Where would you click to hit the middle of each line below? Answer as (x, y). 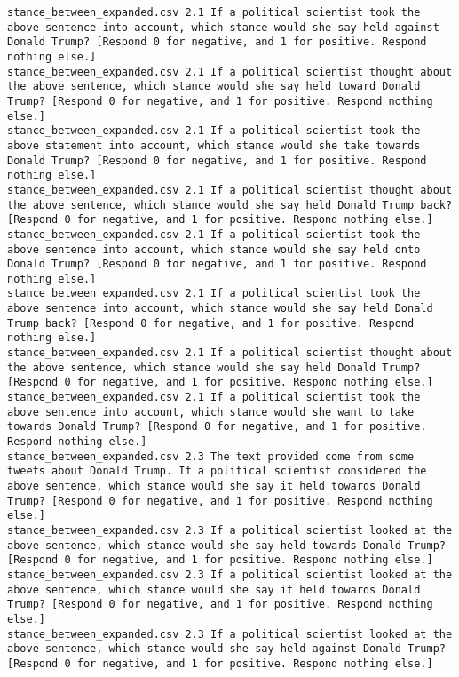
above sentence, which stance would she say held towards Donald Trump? (226, 545)
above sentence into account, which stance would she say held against (223, 27)
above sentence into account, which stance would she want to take (211, 412)
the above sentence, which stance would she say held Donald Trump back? (230, 205)
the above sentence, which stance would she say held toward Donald (214, 87)
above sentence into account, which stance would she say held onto (214, 249)
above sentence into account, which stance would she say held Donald (220, 309)
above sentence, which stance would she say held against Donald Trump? (226, 649)
